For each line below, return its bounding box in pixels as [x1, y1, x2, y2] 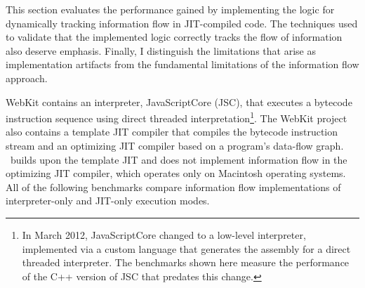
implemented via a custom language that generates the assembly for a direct [22, 241, 351, 256]
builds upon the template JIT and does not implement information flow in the [10, 152, 347, 166]
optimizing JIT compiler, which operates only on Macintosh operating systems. [6, 166, 346, 181]
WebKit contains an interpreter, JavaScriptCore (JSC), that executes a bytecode [6, 94, 352, 109]
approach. [6, 70, 48, 85]
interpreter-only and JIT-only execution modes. [6, 193, 210, 208]
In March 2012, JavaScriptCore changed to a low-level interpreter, [22, 227, 306, 242]
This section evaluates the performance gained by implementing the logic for [6, 2, 335, 16]
